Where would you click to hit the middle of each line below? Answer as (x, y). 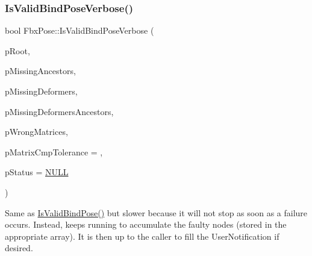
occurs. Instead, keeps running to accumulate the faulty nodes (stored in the (146, 224)
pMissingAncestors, (40, 71)
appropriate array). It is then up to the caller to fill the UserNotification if (142, 236)
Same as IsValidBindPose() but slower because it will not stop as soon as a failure (156, 212)
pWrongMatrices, (36, 132)
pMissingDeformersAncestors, (59, 111)
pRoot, (17, 50)
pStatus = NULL (37, 172)
